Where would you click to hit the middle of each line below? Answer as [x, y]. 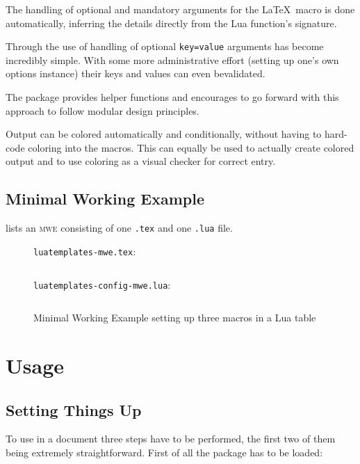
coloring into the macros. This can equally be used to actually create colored [191, 147]
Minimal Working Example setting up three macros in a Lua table [175, 318]
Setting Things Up [74, 409]
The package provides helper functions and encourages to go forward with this [172, 97]
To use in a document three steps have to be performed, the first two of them [171, 439]
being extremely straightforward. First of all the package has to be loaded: [164, 452]
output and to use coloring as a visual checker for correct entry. [141, 161]
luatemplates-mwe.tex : [85, 251]
